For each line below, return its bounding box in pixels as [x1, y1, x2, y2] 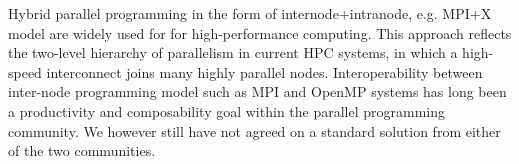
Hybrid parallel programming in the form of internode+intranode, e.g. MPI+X [8, 3, 492, 23]
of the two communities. [8, 140, 156, 161]
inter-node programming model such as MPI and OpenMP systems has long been [8, 81, 507, 102]
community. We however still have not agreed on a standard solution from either [8, 120, 501, 141]
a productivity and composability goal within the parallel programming [8, 100, 446, 121]
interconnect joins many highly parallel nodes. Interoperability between [46, 61, 483, 82]
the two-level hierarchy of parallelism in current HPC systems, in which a [8, 42, 458, 63]
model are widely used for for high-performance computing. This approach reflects [8, 22, 512, 43]
